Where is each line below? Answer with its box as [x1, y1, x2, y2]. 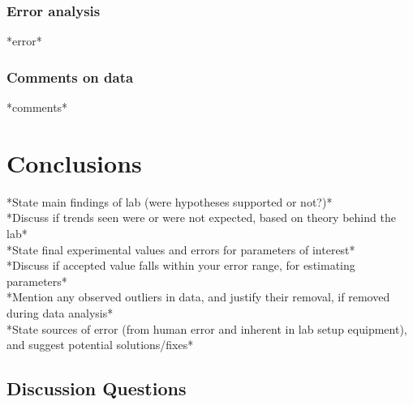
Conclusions [6, 146, 142, 179]
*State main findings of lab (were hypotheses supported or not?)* [6, 193, 333, 210]
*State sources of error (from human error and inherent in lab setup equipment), [6, 320, 407, 337]
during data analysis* [6, 304, 114, 321]
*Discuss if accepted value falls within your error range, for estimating [6, 257, 355, 274]
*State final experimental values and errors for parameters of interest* [6, 241, 355, 258]
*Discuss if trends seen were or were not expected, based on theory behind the [6, 209, 396, 226]
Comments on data [6, 66, 134, 87]
